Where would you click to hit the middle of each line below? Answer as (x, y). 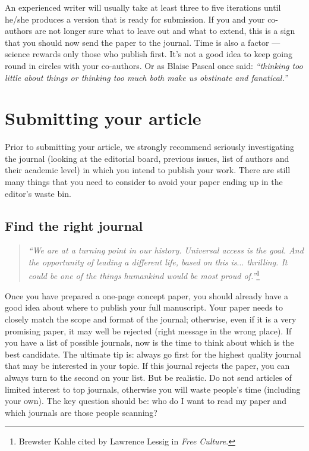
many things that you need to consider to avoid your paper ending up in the (144, 182)
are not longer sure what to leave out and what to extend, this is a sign (165, 31)
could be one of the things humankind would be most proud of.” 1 (144, 275)
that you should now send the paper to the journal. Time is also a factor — (143, 42)
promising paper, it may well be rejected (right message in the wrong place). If (148, 331)
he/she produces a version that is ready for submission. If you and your (135, 19)
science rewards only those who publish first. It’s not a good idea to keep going (149, 54)
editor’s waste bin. (38, 193)
